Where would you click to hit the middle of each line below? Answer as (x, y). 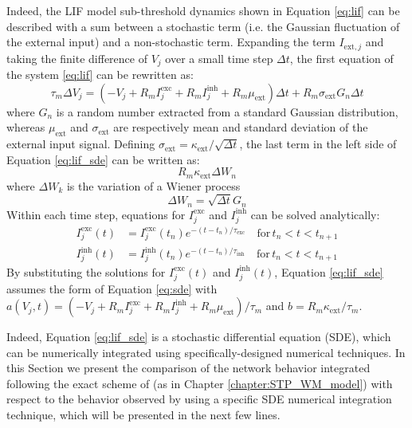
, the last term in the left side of (318, 144)
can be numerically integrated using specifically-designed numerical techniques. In (206, 352)
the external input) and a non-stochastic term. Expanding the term (171, 42)
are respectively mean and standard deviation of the (241, 127)
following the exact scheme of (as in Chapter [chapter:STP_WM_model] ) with (200, 383)
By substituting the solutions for (86, 271)
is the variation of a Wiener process (153, 185)
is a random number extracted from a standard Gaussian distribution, (227, 111)
